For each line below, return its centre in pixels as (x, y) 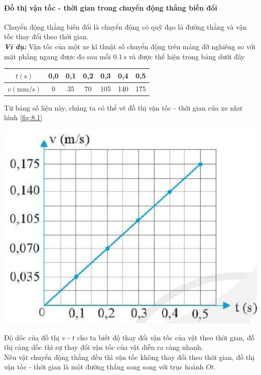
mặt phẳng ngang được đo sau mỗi (57, 56)
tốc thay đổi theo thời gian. (46, 36)
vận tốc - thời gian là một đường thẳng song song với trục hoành (104, 367)
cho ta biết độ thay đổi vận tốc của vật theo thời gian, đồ (166, 337)
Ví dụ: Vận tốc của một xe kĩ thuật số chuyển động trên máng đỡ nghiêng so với (130, 46)
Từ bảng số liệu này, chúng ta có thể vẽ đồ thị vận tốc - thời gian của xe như (123, 107)
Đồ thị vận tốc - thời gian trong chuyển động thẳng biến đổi (111, 7)
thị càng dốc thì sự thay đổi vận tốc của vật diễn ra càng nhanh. (104, 347)
